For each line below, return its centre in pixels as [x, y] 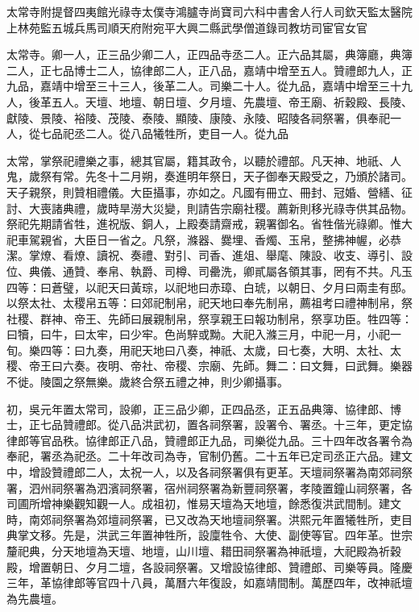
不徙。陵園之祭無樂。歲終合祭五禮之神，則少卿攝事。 [147, 382]
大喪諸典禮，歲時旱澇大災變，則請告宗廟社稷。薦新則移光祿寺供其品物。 [220, 208]
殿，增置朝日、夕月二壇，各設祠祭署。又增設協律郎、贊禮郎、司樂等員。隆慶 [209, 566]
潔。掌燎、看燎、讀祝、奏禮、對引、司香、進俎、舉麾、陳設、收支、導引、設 [209, 255]
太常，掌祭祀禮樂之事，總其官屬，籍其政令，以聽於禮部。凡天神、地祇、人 [204, 160]
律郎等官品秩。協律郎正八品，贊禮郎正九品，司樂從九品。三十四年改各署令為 [209, 440]
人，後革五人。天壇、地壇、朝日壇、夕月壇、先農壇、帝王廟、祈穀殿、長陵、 [209, 101]
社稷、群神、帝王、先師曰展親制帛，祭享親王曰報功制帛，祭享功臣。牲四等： [209, 318]
